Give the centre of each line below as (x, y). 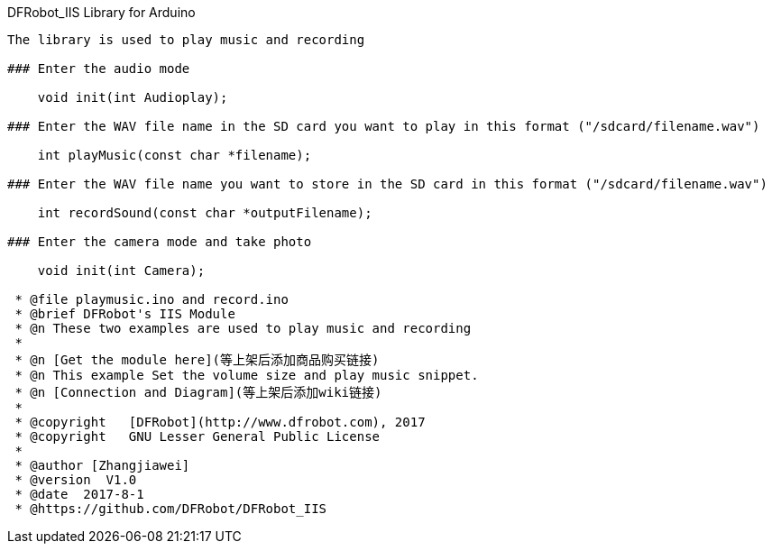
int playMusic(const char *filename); (175, 155)
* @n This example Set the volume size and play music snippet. (247, 375)
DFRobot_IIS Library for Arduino (101, 12)
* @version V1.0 (76, 480)
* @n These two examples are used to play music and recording (243, 328)
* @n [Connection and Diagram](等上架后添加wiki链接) (198, 392)
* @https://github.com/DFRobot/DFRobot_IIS (171, 509)
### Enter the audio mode (99, 69)
